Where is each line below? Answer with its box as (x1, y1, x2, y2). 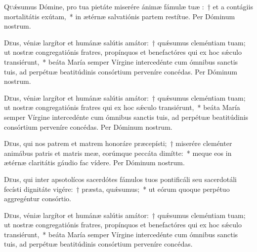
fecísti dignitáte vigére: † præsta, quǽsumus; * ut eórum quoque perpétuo (4, 183, 230, 194)
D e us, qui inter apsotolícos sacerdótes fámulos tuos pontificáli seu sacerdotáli (4, 174, 237, 184)
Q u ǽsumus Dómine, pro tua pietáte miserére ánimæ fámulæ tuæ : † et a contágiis (4, 1, 253, 11)
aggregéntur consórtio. (4, 193, 71, 204)
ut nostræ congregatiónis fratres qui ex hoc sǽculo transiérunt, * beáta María (4, 102, 240, 112)
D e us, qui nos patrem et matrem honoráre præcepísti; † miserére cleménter (4, 138, 232, 148)
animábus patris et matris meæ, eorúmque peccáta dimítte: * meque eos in (4, 147, 232, 158)
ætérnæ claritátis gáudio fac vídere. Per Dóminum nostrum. (4, 157, 185, 168)
